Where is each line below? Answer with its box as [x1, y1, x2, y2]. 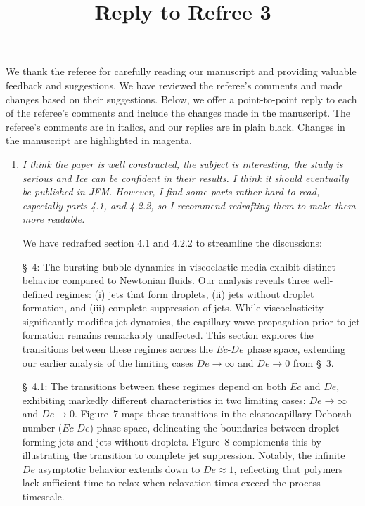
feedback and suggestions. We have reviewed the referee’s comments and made [6, 77, 343, 92]
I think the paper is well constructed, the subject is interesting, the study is [22, 156, 343, 171]
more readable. [22, 212, 85, 226]
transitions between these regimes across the [22, 342, 213, 356]
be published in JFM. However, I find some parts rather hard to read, [22, 184, 320, 199]
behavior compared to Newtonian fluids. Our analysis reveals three [22, 273, 310, 287]
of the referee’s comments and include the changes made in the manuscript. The [6, 105, 350, 120]
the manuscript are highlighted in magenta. [6, 133, 193, 148]
